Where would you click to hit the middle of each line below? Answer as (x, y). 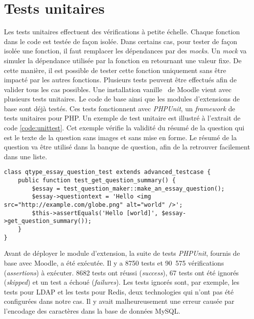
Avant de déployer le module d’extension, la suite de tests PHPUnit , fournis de (122, 253)
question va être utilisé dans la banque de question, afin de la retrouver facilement (127, 147)
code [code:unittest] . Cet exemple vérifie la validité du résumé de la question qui (124, 128)
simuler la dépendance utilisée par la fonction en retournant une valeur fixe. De (123, 60)
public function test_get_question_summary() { (97, 181)
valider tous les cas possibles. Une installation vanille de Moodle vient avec (118, 89)
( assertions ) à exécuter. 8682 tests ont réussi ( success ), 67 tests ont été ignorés (121, 272)
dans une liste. (26, 156)
